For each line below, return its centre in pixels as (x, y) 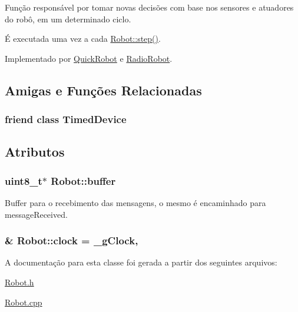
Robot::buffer (83, 180)
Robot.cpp (24, 302)
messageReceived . (36, 214)
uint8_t (24, 180)
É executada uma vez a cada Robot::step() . (83, 39)
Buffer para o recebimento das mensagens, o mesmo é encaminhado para (135, 203)
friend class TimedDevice (66, 119)
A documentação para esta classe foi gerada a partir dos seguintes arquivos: (141, 262)
